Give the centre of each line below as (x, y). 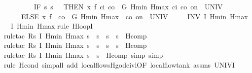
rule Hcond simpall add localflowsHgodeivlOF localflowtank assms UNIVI (119, 64)
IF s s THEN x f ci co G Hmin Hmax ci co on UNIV (128, 6)
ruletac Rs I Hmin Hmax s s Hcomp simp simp (84, 55)
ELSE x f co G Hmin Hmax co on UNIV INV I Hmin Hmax (134, 16)
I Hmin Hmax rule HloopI (52, 26)
